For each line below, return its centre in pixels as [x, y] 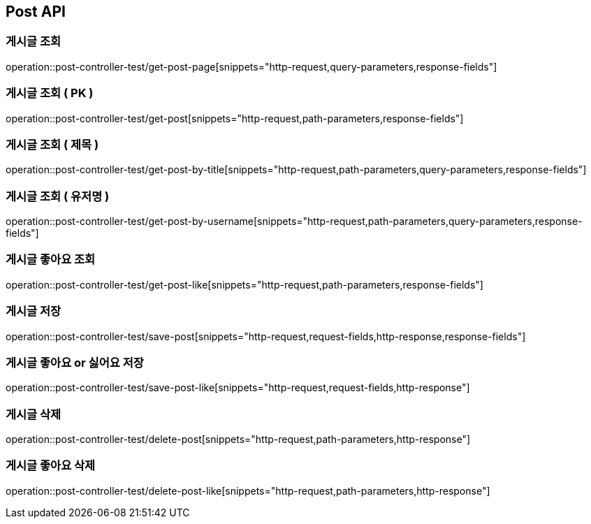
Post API [36, 12]
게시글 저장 [34, 311]
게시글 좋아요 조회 [51, 260]
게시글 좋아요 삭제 [51, 466]
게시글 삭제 [34, 414]
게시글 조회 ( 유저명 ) [58, 196]
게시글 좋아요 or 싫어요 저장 [75, 362]
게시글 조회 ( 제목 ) [52, 144]
